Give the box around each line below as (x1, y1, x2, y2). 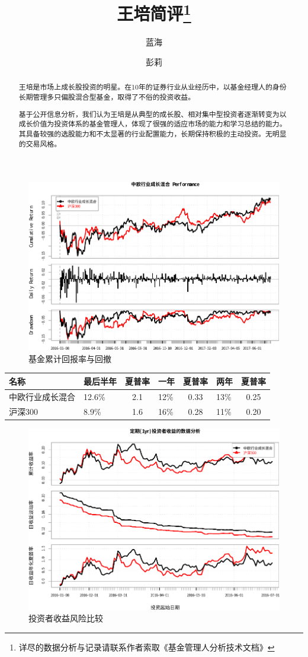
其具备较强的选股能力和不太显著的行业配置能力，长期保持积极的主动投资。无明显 (18, 128, 287, 138)
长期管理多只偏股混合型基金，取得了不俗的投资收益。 (18, 92, 195, 102)
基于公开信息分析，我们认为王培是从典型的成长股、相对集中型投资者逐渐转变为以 (18, 109, 287, 119)
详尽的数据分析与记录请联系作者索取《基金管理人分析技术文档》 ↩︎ (18, 640, 275, 653)
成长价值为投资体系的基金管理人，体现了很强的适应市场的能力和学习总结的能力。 (18, 119, 287, 129)
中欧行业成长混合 (9, 390, 75, 402)
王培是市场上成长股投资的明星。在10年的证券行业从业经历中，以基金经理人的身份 (18, 82, 287, 92)
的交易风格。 (18, 138, 62, 148)
